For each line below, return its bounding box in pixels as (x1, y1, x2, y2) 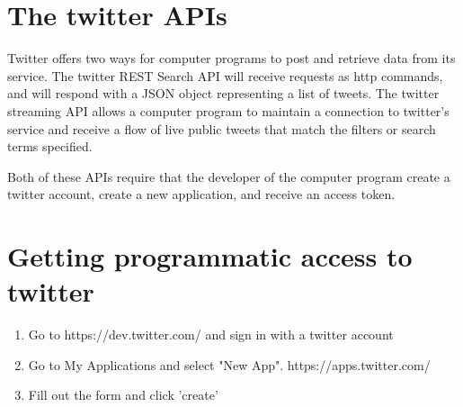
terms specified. (7, 137, 93, 156)
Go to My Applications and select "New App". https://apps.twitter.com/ (28, 355, 431, 374)
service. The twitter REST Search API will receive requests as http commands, (7, 66, 443, 85)
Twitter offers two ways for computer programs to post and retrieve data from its (7, 49, 456, 68)
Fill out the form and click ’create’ (28, 385, 218, 404)
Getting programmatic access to (7, 238, 413, 275)
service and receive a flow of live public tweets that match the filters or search (7, 119, 436, 138)
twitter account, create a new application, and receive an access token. (7, 185, 396, 203)
